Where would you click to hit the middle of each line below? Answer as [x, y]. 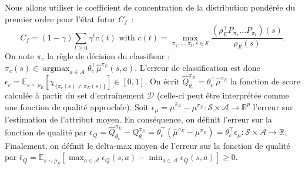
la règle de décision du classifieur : [108, 55]
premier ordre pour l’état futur [60, 18]
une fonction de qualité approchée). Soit [77, 106]
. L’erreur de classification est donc [197, 67]
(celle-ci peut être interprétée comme [223, 95]
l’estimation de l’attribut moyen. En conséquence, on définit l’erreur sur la [138, 119]
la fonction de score [265, 81]
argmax [56, 68]
